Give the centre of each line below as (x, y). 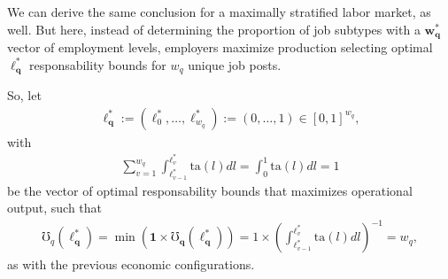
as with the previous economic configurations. (131, 264)
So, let (24, 95)
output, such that (55, 208)
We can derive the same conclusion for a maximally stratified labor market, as (219, 12)
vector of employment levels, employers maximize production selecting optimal (220, 47)
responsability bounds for (97, 64)
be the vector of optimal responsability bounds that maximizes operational (210, 190)
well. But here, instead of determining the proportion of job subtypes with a (214, 29)
